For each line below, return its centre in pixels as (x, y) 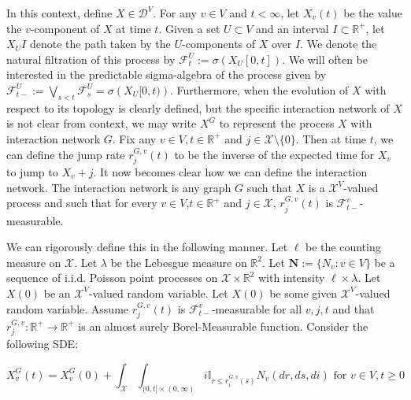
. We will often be (325, 59)
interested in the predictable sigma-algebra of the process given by (167, 74)
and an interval (293, 28)
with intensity (291, 278)
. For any (175, 13)
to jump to (32, 171)
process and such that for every (82, 203)
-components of (219, 44)
